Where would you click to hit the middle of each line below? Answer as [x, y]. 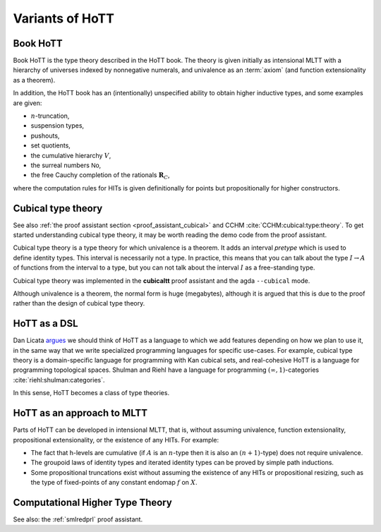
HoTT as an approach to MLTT [80, 413]
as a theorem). [34, 80]
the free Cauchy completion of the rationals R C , [100, 176]
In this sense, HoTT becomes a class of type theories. [91, 393]
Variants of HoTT [64, 18]
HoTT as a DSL [46, 324]
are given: [28, 103]
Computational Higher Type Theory [92, 502]
